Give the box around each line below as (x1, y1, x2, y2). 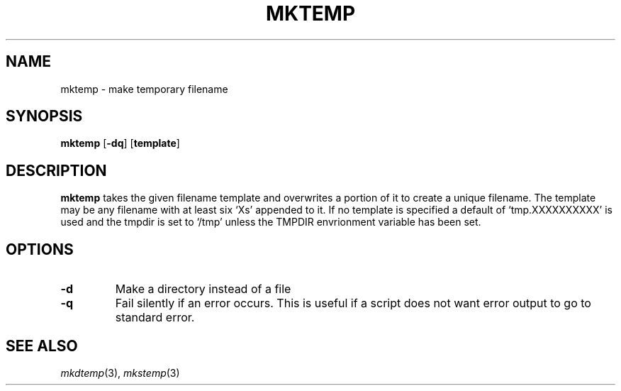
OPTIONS (6, 240, 74, 258)
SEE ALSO (6, 336, 78, 355)
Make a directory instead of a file (115, 282, 291, 297)
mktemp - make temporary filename (60, 82, 228, 95)
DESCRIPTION (6, 161, 107, 180)
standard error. (115, 310, 195, 325)
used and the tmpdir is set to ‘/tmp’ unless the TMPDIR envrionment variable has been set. (60, 216, 481, 228)
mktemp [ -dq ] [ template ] (60, 137, 180, 150)
